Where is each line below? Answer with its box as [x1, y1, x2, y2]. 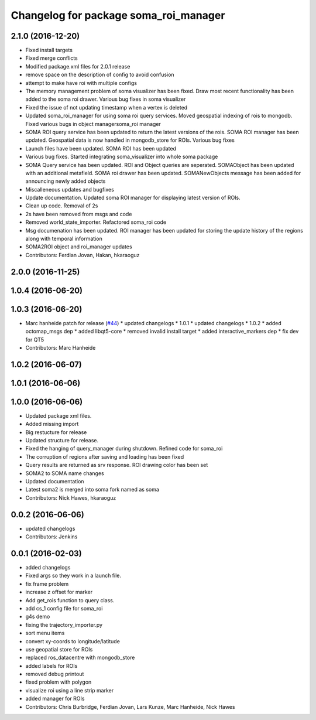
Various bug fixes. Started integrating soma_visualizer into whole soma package [25, 153, 218, 161]
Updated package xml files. [25, 412, 92, 419]
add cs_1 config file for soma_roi [25, 605, 103, 612]
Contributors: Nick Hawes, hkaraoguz [25, 494, 116, 501]
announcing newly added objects [25, 178, 106, 185]
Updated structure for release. [25, 437, 99, 444]
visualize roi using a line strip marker [25, 687, 114, 694]
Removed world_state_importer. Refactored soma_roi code [25, 219, 167, 226]
